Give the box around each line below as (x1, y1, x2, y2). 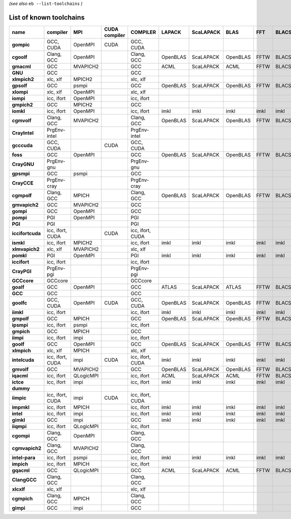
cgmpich (12, 495, 33, 502)
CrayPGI (12, 268, 32, 274)
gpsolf (12, 82, 28, 89)
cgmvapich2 (12, 445, 42, 452)
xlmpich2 (12, 76, 34, 83)
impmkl (12, 403, 30, 410)
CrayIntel (12, 129, 34, 136)
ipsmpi (12, 321, 29, 328)
